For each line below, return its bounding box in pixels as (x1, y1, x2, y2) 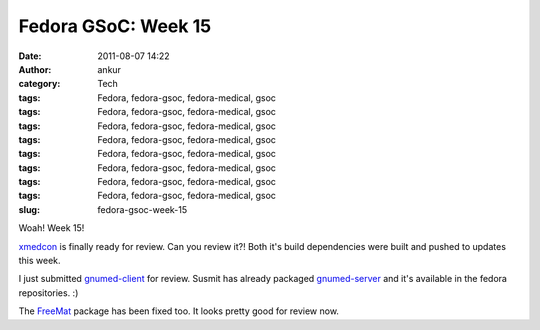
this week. (18, 255, 61, 267)
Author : (18, 63, 52, 75)
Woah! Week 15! (18, 222, 85, 234)
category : (18, 78, 61, 90)
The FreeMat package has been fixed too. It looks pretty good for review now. (18, 305, 340, 317)
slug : (18, 203, 40, 215)
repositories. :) (18, 286, 79, 299)
